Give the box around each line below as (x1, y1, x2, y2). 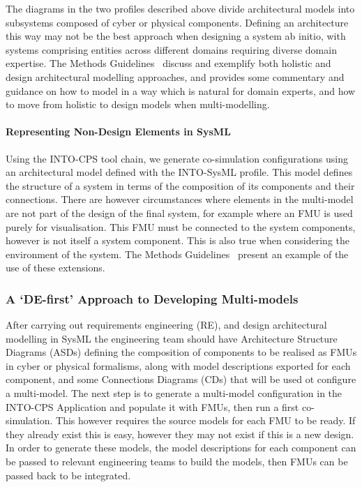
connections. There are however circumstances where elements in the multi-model (6, 192, 354, 207)
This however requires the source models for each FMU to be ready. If (56, 413, 356, 428)
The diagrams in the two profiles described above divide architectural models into (6, 1, 355, 15)
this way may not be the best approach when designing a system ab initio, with (6, 29, 346, 43)
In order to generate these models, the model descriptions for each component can (6, 440, 356, 455)
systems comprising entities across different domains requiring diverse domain (6, 42, 337, 57)
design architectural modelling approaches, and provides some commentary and (6, 69, 345, 84)
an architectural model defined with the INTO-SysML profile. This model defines (6, 165, 353, 179)
